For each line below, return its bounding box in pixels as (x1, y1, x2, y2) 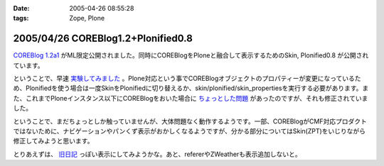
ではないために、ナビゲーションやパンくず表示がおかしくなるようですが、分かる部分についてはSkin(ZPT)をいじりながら (13, 127, 366, 135)
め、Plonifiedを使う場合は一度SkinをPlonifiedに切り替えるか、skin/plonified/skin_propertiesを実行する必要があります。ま (13, 84, 369, 92)
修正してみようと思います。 (13, 137, 94, 145)
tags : (13, 14, 29, 23)
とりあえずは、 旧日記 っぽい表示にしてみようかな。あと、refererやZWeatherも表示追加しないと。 (13, 150, 302, 158)
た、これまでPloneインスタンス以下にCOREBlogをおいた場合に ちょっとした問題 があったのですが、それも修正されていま (13, 94, 368, 102)
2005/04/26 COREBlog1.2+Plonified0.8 (13, 33, 193, 45)
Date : (13, 4, 30, 12)
